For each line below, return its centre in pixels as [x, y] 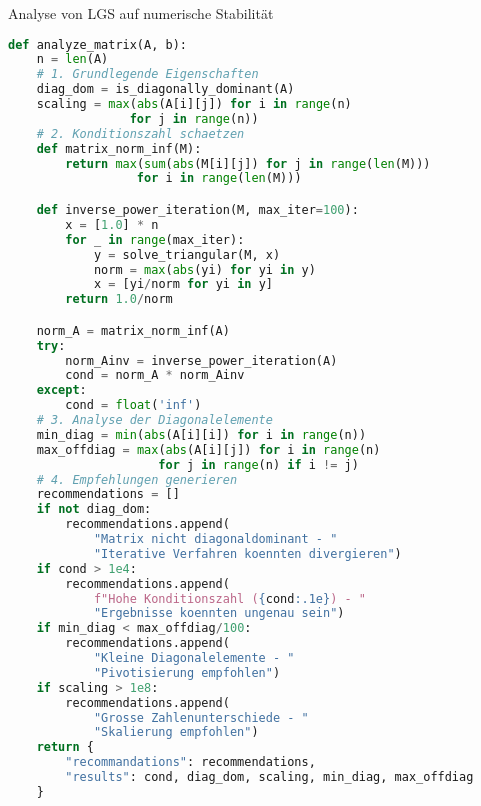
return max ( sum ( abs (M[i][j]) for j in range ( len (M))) [248, 163]
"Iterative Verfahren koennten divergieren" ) [247, 553]
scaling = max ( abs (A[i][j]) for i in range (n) [194, 104]
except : [61, 390]
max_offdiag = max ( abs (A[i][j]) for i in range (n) [208, 449]
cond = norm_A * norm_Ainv [155, 375]
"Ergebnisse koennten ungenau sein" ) [219, 613]
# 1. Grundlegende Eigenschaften [147, 74]
